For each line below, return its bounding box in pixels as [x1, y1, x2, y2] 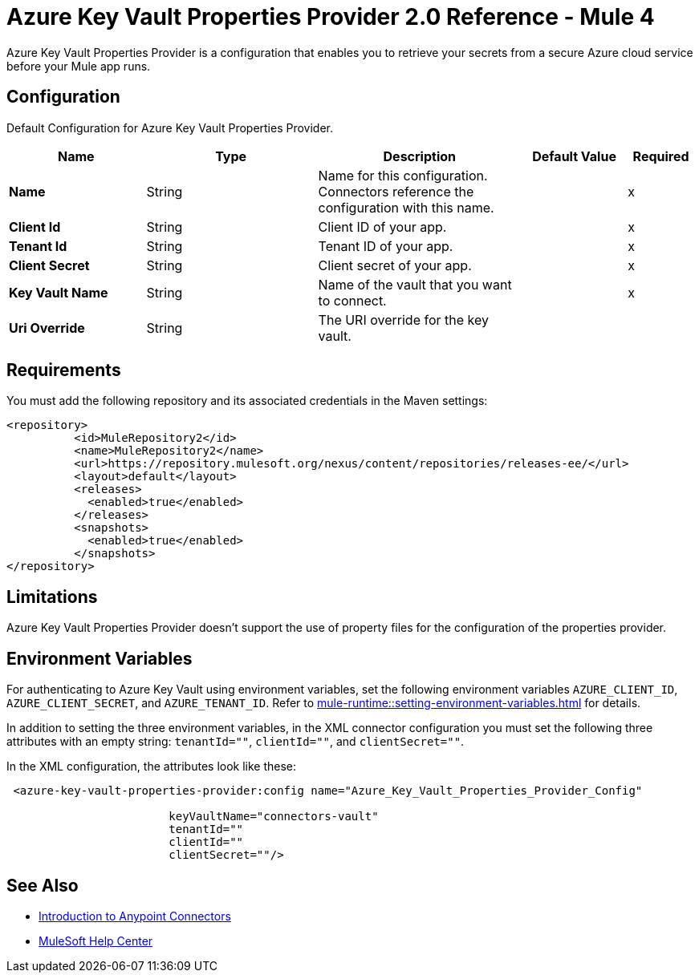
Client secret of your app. [318, 257, 472, 273]
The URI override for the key [318, 311, 489, 328]
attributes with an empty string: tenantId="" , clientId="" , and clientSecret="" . [6, 734, 465, 749]
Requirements [6, 360, 121, 381]
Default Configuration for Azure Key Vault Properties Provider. [6, 120, 334, 135]
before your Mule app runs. [6, 59, 151, 73]
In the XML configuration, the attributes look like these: [6, 759, 297, 774]
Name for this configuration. [318, 167, 488, 184]
